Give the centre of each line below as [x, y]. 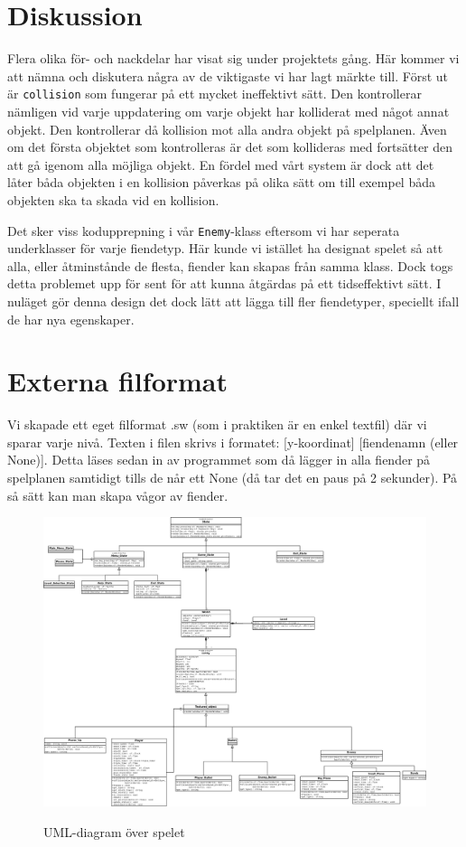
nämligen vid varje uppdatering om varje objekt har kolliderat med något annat [228, 111]
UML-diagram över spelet [114, 831]
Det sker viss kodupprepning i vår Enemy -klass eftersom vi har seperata [204, 230]
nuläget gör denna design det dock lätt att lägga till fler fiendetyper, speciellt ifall [233, 301]
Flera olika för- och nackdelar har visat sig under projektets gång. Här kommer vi [233, 58]
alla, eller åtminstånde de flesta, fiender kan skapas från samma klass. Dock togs [230, 265]
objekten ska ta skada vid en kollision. [113, 199]
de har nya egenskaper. [71, 319]
